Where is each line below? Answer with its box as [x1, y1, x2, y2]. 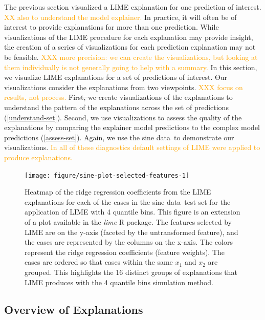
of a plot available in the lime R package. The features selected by [25, 216, 232, 227]
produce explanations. [4, 152, 73, 162]
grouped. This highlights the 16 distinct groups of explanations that [25, 266, 237, 277]
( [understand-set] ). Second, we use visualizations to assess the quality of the [4, 112, 242, 122]
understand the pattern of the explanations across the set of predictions [4, 101, 229, 112]
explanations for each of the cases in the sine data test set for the [25, 196, 231, 207]
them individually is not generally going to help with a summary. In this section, [4, 61, 257, 72]
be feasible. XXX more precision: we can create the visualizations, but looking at [4, 51, 258, 62]
